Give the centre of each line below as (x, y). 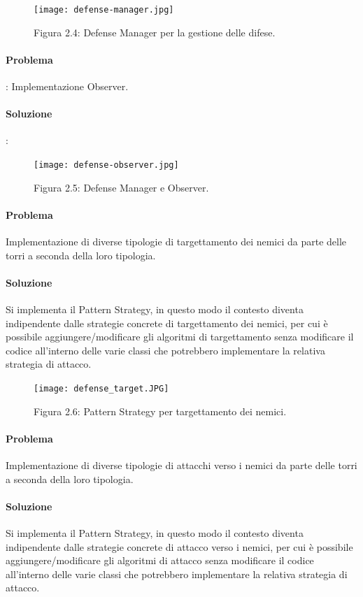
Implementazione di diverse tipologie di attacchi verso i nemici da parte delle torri (181, 465)
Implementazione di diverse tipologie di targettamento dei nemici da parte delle (176, 242)
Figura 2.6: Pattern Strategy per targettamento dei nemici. (160, 411)
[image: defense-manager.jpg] (104, 10)
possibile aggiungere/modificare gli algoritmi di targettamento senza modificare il (180, 337)
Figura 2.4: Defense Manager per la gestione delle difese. (155, 32)
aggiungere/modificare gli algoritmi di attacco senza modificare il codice (160, 560)
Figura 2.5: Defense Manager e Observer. (121, 187)
